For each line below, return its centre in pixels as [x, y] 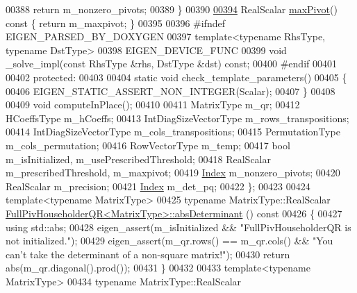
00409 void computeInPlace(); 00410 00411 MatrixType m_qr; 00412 [153, 104]
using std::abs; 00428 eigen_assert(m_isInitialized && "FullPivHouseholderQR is [178, 227]
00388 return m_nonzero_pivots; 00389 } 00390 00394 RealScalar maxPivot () [172, 9]
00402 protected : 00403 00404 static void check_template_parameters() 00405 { [176, 77]
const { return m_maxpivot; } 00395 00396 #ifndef [115, 23]
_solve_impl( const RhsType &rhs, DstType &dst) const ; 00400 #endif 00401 [171, 64]
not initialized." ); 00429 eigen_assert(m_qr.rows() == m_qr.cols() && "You [169, 241]
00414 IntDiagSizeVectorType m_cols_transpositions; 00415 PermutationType [173, 132]
